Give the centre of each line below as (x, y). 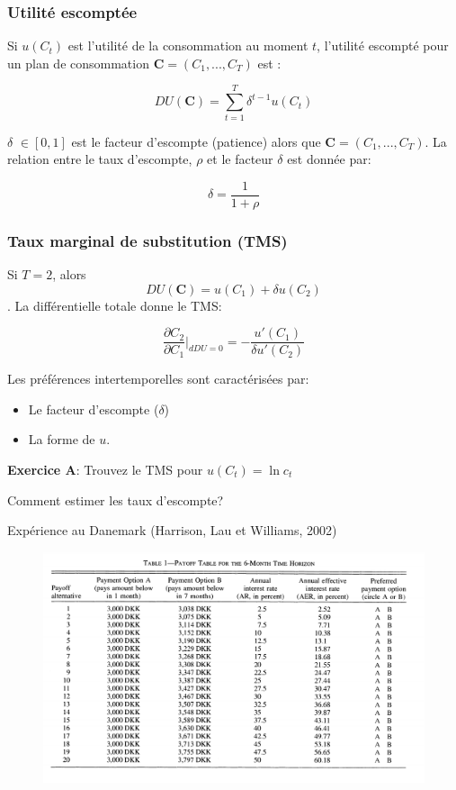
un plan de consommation (78, 63)
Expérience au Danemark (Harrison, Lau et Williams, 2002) (172, 530)
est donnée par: (329, 159)
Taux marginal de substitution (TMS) (148, 240)
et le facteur (240, 159)
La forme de (62, 439)
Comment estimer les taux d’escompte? (116, 499)
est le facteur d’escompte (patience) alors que (196, 141)
